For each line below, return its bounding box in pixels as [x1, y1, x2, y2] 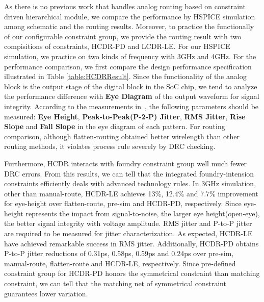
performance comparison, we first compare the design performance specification [4, 61, 252, 71]
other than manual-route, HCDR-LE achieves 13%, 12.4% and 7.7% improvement [4, 188, 258, 198]
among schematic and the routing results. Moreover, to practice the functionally [4, 21, 254, 32]
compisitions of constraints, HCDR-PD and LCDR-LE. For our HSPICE [4, 41, 230, 52]
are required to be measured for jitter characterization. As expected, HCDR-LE [4, 228, 253, 239]
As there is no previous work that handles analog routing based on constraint [4, 1, 246, 11]
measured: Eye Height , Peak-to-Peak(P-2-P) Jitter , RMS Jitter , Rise [4, 111, 246, 121]
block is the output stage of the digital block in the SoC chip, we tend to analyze [4, 81, 257, 91]
